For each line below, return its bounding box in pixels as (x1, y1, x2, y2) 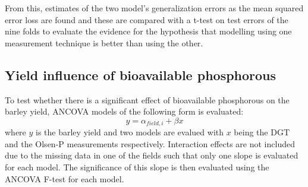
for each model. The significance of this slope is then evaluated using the (5, 161, 269, 173)
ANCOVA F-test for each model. (5, 172, 124, 185)
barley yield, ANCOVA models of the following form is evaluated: (5, 105, 244, 118)
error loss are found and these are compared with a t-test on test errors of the (5, 13, 288, 26)
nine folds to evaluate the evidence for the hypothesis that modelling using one (5, 25, 292, 37)
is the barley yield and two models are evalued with (36, 126, 224, 138)
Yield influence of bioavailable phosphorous (5, 65, 276, 84)
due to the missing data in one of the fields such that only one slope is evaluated (5, 149, 298, 161)
